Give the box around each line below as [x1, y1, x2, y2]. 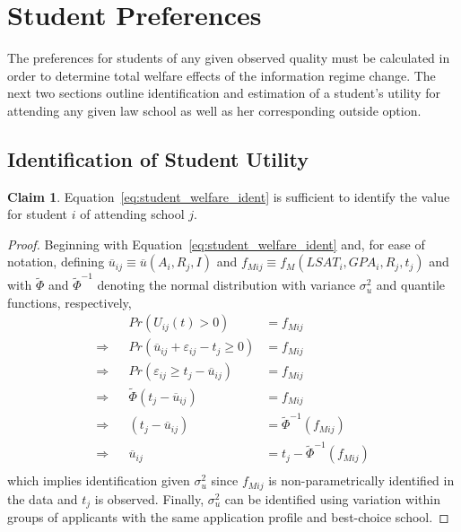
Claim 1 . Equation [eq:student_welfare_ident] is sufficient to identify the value [7, 187, 450, 205]
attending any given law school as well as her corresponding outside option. [7, 100, 422, 119]
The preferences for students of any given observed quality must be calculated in [7, 48, 450, 67]
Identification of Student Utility [7, 144, 309, 172]
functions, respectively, [7, 292, 132, 311]
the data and [7, 489, 78, 508]
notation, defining [7, 252, 105, 271]
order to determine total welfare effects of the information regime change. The [7, 65, 436, 84]
